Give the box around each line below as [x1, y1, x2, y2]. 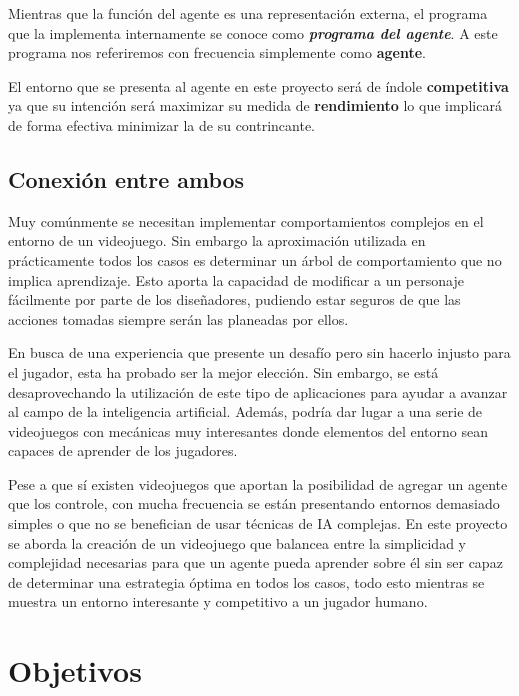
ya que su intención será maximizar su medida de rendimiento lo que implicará [8, 95, 502, 116]
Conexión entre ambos [8, 163, 245, 194]
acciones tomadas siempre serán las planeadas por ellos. [8, 308, 349, 329]
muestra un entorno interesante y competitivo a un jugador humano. [8, 591, 428, 612]
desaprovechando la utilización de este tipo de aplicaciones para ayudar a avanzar [8, 381, 508, 402]
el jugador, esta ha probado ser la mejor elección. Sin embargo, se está [8, 361, 439, 382]
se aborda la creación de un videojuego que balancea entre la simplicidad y [8, 532, 466, 553]
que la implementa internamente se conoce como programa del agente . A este [8, 22, 498, 43]
